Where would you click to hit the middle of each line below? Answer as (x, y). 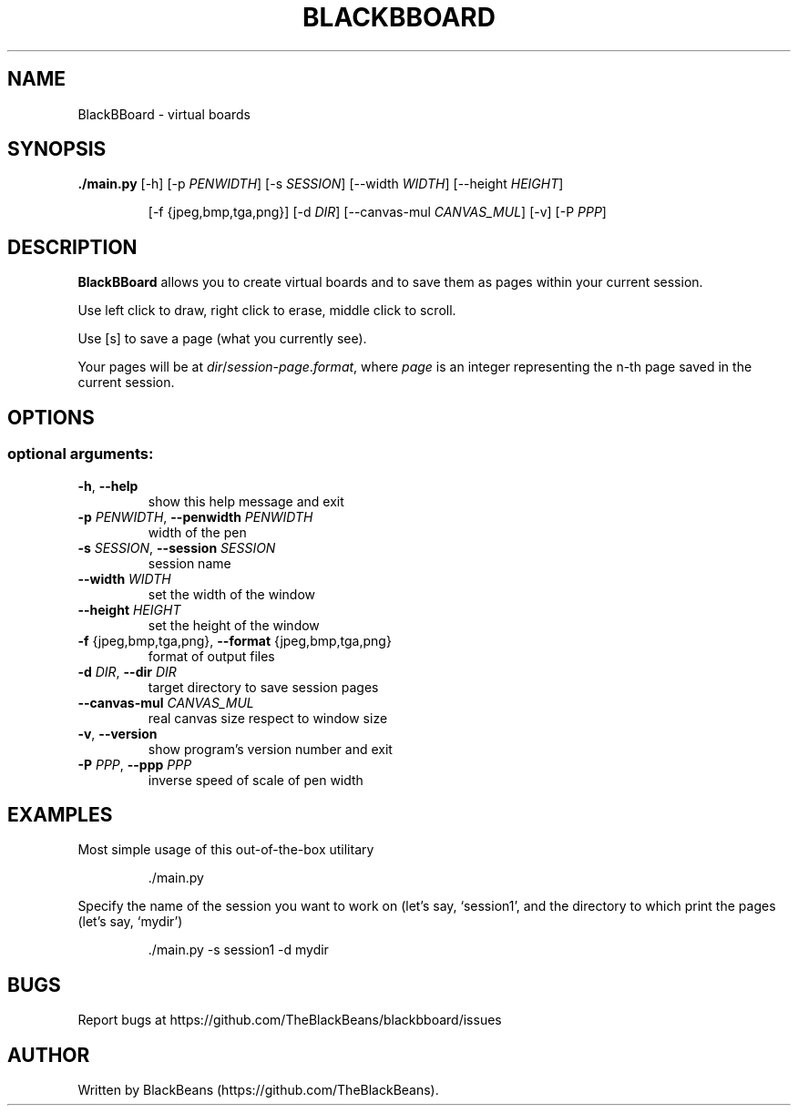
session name (189, 563)
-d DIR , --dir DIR (127, 671)
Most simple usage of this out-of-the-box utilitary (226, 850)
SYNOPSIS (57, 149)
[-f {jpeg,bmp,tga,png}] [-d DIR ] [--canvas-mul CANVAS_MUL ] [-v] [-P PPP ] (377, 212)
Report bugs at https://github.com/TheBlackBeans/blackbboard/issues (290, 1020)
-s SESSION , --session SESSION (177, 547)
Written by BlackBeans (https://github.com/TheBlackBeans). (258, 1090)
